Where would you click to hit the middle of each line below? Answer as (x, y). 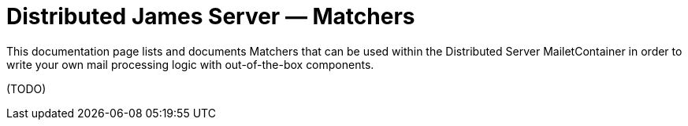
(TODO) (26, 88)
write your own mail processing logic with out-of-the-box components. (190, 64)
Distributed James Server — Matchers (211, 16)
